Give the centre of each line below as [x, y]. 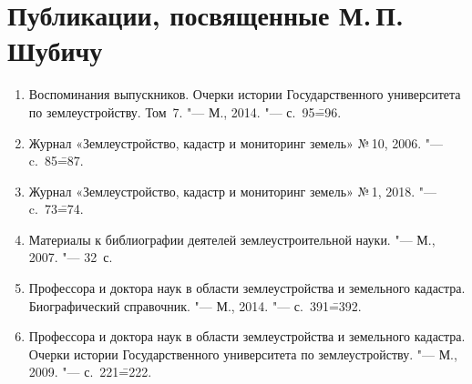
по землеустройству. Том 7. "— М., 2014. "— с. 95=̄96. [185, 111]
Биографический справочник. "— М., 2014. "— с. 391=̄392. [195, 305]
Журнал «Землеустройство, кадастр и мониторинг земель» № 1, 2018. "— [233, 191]
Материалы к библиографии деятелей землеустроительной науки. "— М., [232, 239]
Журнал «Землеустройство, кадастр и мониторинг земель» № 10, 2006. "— [236, 142]
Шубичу [55, 51]
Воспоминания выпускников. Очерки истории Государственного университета [245, 94]
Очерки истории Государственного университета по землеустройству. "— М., [243, 354]
